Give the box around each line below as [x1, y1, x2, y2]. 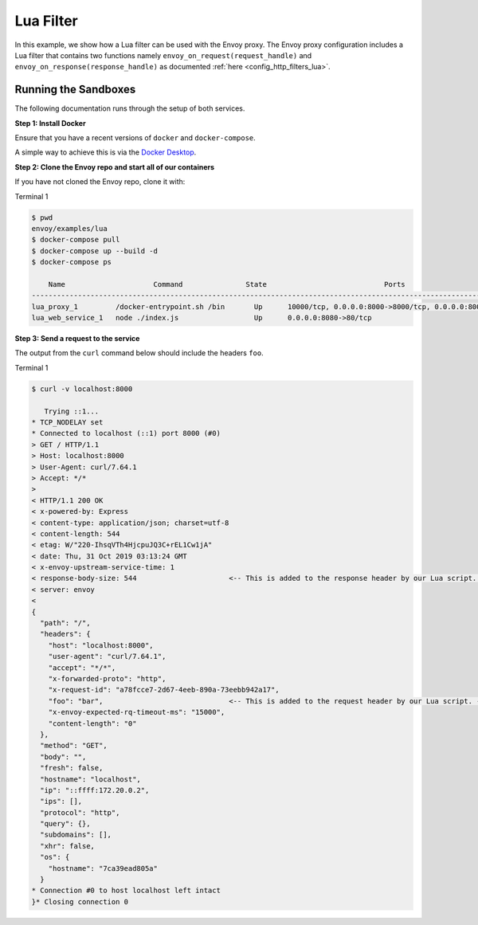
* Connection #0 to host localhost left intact [31, 886, 221, 896]
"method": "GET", [40, 741, 108, 751]
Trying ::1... [44, 406, 100, 416]
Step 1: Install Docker [14, 118, 87, 127]
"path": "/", [40, 618, 91, 628]
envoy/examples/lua [31, 224, 108, 233]
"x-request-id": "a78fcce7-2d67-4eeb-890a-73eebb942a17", [48, 685, 280, 695]
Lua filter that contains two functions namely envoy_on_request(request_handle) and [14, 50, 312, 60]
